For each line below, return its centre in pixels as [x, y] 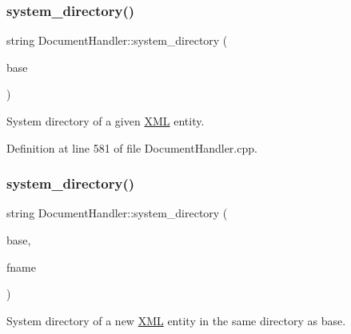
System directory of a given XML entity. [106, 121]
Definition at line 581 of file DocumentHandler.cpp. [132, 147]
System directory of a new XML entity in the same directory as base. [176, 320]
